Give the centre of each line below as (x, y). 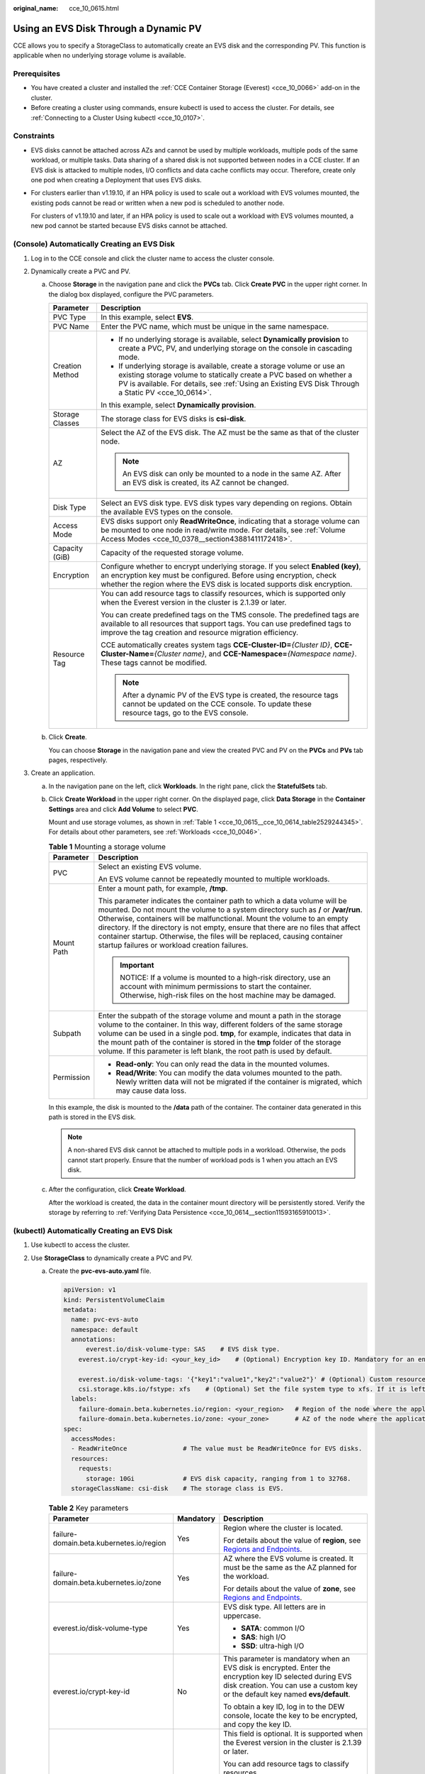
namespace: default (105, 1329)
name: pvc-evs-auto (105, 1320)
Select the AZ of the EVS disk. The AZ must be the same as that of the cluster (230, 433)
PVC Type (69, 317)
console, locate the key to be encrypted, (290, 1716)
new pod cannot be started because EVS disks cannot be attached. (129, 226)
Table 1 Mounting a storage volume (107, 847)
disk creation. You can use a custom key (290, 1685)
